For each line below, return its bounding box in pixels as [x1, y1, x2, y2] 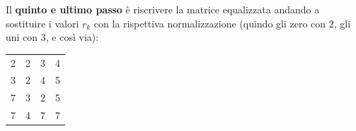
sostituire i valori [6, 15, 79, 30]
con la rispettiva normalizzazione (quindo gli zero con [93, 15, 326, 30]
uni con [6, 30, 38, 44]
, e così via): [45, 30, 99, 44]
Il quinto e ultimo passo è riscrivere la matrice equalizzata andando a [6, 2, 320, 16]
